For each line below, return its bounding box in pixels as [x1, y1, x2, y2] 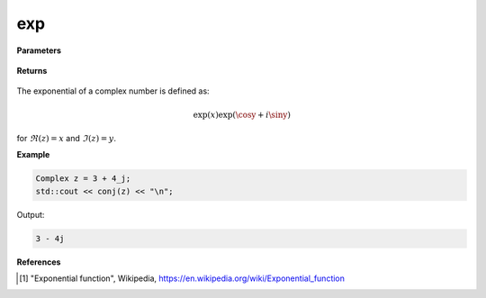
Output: [16, 209, 45, 220]
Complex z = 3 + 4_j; [35, 174, 131, 184]
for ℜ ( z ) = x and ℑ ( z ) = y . [16, 132, 117, 143]
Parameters [16, 45, 62, 56]
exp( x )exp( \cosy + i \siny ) [193, 109, 292, 120]
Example [16, 149, 50, 160]
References [16, 257, 61, 267]
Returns [16, 65, 48, 76]
